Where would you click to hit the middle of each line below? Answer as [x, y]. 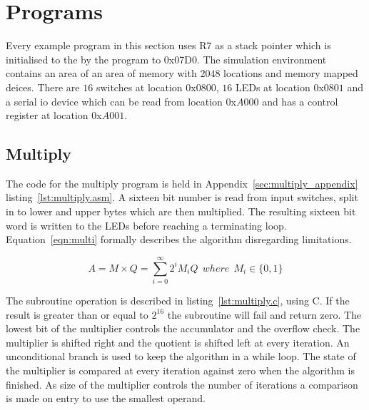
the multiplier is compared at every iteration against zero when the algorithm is [180, 370]
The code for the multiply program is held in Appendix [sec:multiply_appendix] [182, 183]
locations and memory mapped [291, 73]
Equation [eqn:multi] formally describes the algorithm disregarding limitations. [179, 239]
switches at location [139, 87]
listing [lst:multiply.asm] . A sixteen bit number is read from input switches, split [182, 197]
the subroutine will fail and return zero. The [264, 314]
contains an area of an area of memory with [101, 73]
